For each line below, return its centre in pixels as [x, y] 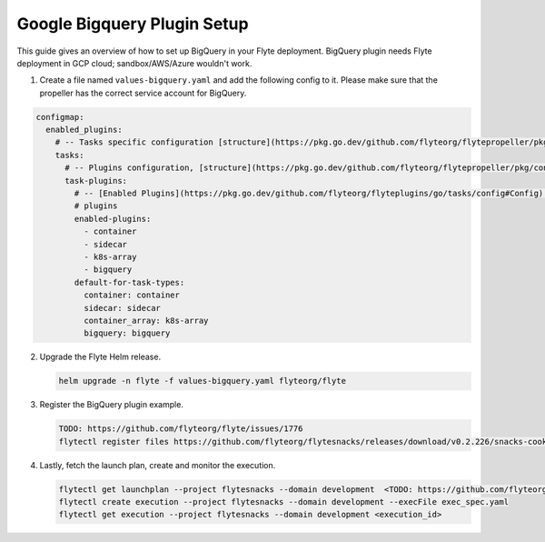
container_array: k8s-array [146, 320]
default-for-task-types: [129, 282]
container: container [132, 295]
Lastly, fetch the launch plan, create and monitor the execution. [158, 465]
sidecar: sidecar [122, 308]
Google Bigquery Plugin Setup [133, 24]
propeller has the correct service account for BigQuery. [143, 93]
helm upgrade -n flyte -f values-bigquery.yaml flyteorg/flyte [203, 381]
